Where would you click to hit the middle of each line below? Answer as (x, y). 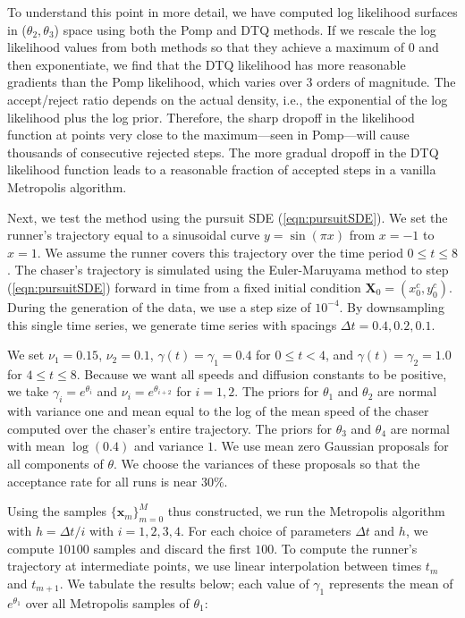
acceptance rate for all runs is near (102, 481)
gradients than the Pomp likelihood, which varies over (155, 82)
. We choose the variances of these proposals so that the (267, 464)
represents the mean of (391, 583)
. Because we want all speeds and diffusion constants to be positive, (262, 373)
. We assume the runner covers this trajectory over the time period (220, 252)
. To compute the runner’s (346, 548)
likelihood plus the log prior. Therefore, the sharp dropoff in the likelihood (211, 117)
